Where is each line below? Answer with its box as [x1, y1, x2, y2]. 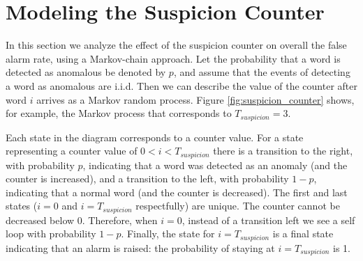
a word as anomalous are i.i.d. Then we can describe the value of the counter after [6, 78, 357, 93]
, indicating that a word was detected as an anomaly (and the [82, 157, 348, 172]
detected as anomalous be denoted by [6, 65, 166, 79]
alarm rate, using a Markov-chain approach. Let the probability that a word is [6, 51, 341, 65]
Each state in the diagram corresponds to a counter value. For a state [6, 129, 304, 144]
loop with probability [6, 226, 96, 241]
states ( [6, 198, 38, 213]
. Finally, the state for [121, 226, 215, 241]
